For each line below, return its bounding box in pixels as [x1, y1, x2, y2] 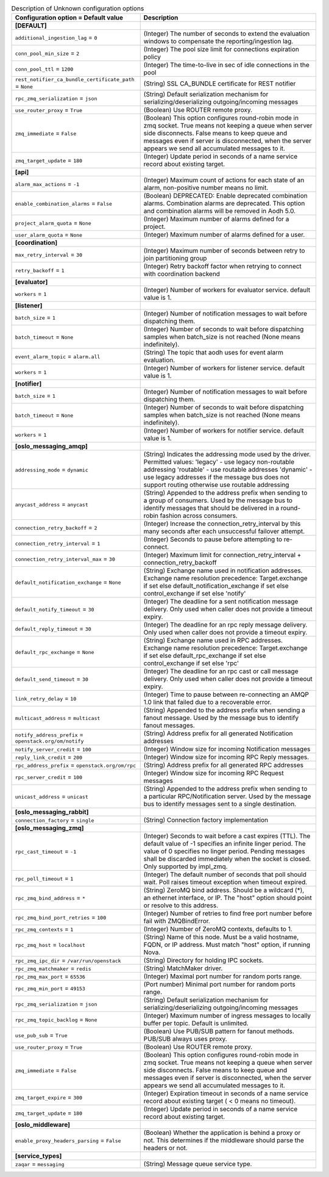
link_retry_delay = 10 [15, 694, 77, 703]
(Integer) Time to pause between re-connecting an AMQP [143, 690, 310, 699]
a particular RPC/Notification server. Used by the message [143, 792, 311, 801]
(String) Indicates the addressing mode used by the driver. [143, 450, 311, 459]
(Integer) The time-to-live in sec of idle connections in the [143, 61, 310, 70]
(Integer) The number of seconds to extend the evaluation [143, 29, 310, 38]
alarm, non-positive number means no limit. [143, 184, 269, 192]
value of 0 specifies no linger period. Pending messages [143, 847, 305, 855]
